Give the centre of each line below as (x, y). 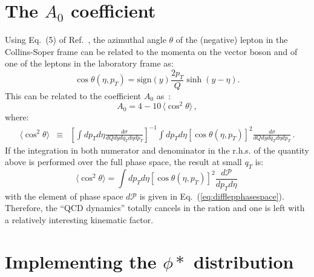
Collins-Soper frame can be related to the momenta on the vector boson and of (151, 51)
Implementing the (81, 261)
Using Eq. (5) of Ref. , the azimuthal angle (86, 40)
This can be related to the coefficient (73, 95)
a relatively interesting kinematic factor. (79, 219)
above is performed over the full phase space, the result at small (123, 162)
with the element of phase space (64, 196)
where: (17, 117)
